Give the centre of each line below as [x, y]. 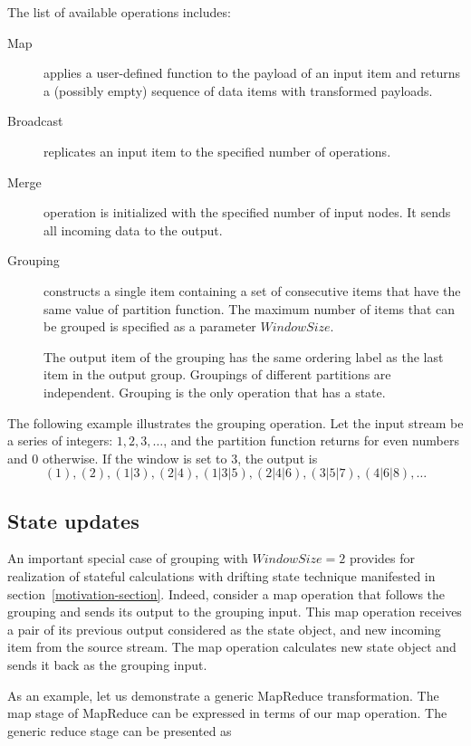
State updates [73, 520]
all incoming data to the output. [133, 230]
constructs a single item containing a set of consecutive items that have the [252, 290]
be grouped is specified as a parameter [150, 326]
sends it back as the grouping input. [107, 665]
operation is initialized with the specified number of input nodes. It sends [247, 212]
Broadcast [35, 121]
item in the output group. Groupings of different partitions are [217, 374]
